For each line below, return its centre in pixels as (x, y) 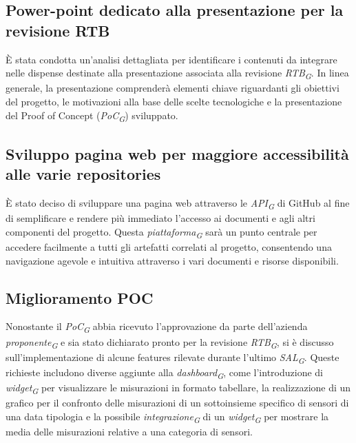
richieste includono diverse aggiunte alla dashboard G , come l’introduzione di (164, 373)
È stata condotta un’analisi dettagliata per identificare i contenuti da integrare (171, 59)
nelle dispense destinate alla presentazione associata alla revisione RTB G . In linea (177, 73)
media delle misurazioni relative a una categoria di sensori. (129, 431)
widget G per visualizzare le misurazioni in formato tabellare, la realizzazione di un (178, 388)
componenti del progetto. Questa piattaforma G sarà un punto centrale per (161, 232)
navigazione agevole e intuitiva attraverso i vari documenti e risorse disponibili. (172, 260)
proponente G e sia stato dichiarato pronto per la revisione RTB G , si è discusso (170, 342)
